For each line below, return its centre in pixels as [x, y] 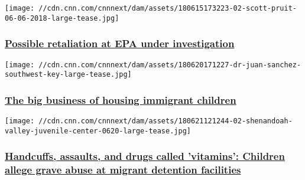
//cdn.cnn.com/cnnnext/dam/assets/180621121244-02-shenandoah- [166, 121]
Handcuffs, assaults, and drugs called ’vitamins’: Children [145, 156]
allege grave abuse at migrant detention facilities [123, 170]
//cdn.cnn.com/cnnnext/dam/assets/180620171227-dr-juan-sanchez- [170, 65]
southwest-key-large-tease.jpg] [68, 75]
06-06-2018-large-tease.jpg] [62, 18]
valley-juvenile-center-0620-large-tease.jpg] [98, 131]
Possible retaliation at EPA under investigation [120, 43]
